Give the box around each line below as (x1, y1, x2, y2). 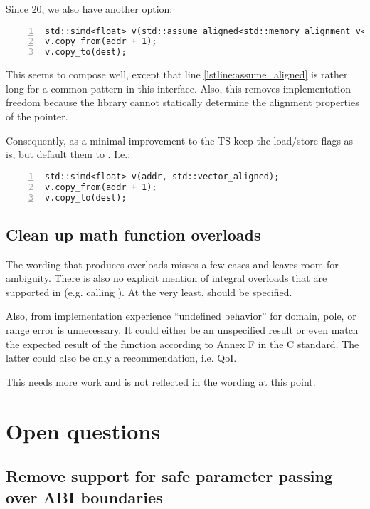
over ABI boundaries (6, 486, 163, 508)
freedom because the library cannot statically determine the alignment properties (6, 95, 359, 110)
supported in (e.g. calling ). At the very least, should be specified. (6, 284, 292, 299)
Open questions (6, 416, 160, 445)
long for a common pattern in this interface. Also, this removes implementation (6, 80, 351, 95)
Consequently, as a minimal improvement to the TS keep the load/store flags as (6, 132, 354, 147)
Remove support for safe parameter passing (6, 465, 333, 487)
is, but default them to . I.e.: (6, 147, 131, 162)
